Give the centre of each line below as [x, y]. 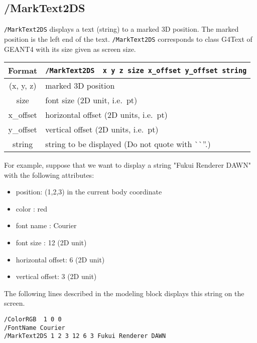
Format [23, 71]
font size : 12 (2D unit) [51, 243]
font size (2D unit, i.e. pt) [91, 100]
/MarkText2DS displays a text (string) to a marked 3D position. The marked [121, 29]
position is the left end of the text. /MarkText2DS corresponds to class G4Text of [128, 39]
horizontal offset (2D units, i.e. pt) [106, 115]
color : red [32, 208]
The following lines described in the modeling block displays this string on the [124, 293]
